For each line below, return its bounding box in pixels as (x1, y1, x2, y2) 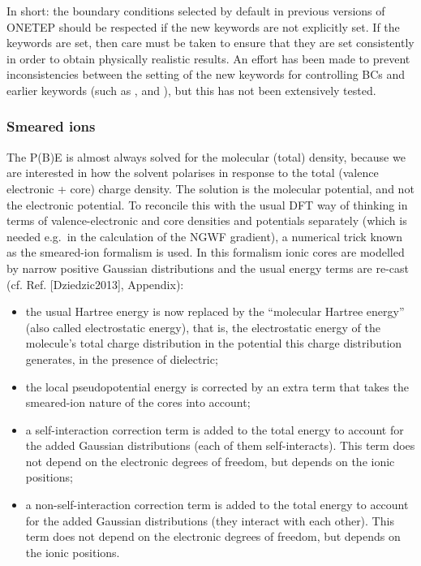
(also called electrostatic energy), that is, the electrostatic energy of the (25, 318, 380, 335)
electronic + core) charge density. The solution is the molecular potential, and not (6, 179, 415, 197)
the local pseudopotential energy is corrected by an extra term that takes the (25, 378, 409, 395)
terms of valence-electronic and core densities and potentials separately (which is (6, 212, 407, 229)
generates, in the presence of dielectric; (25, 350, 218, 367)
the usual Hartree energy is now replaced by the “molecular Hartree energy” (25, 303, 405, 320)
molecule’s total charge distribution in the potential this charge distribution (25, 335, 402, 352)
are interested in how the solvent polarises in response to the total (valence (6, 164, 379, 181)
